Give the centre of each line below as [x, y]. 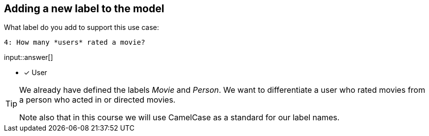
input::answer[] [29, 57]
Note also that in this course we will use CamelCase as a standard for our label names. [180, 118]
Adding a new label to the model [84, 9]
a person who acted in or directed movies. [98, 100]
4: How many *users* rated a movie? [75, 42]
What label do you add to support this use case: [82, 27]
